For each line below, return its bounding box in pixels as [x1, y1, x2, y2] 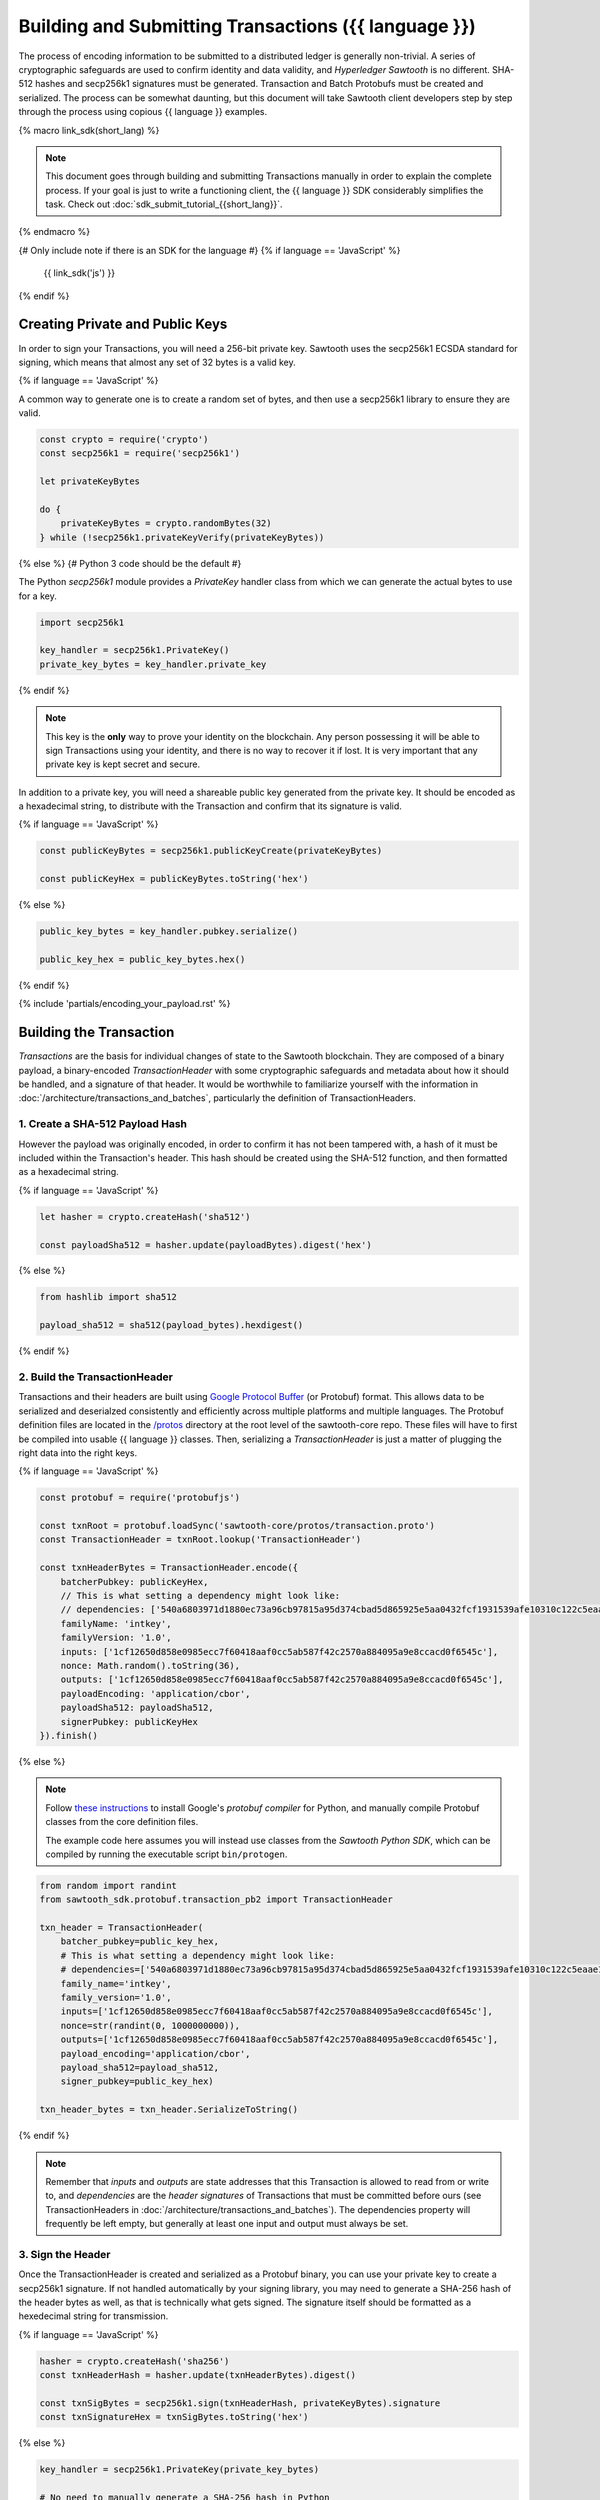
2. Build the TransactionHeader [18, 1370, 174, 1384]
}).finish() [39, 1730, 99, 1741]
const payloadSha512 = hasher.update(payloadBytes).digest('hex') [39, 1239, 372, 1250]
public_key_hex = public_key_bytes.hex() [39, 953, 246, 965]
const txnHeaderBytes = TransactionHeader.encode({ [39, 1562, 299, 1574]
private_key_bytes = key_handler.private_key [39, 658, 267, 670]
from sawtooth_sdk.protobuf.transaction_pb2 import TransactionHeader [39, 1894, 394, 1905]
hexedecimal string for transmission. [18, 2310, 169, 2322]
